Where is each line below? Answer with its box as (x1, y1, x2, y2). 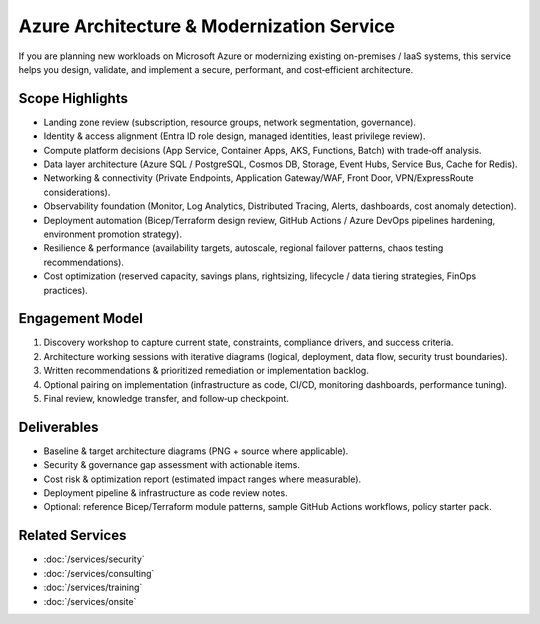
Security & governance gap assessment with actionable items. (43, 459, 300, 471)
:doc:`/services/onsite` (43, 595, 137, 607)
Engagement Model (18, 310, 144, 327)
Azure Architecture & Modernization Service (18, 15, 395, 37)
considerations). (43, 186, 111, 198)
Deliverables (18, 418, 99, 435)
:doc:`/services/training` (43, 581, 143, 594)
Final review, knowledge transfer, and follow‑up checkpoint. (43, 393, 289, 404)
